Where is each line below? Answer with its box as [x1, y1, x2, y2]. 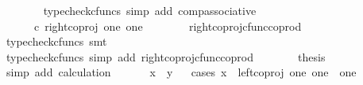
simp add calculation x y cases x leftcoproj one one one [6, 64, 357, 80]
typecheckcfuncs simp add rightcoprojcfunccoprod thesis [6, 48, 326, 65]
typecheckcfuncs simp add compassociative [43, 2, 257, 18]
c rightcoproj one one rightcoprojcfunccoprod [33, 17, 302, 34]
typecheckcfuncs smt [6, 33, 107, 50]
